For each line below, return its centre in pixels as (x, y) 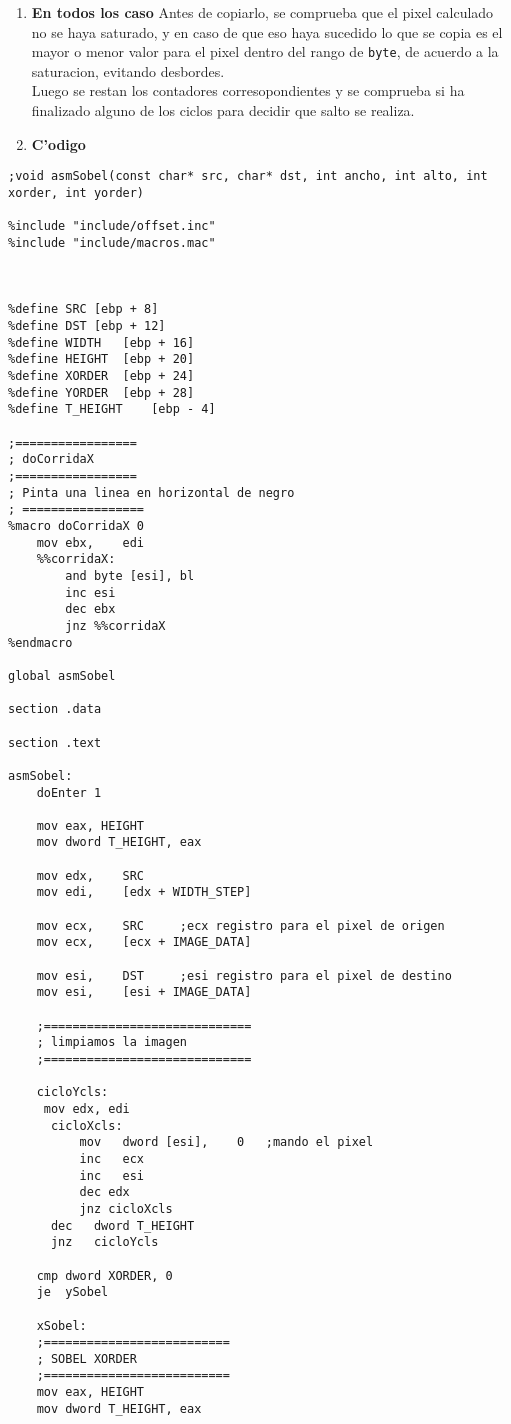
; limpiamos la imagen (111, 1042)
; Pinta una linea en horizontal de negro (151, 492)
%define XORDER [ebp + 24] (101, 376)
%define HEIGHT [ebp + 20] (101, 359)
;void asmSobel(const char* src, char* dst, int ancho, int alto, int (248, 176)
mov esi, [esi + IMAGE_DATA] (144, 992)
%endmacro (40, 642)
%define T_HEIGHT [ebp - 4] (112, 409)
